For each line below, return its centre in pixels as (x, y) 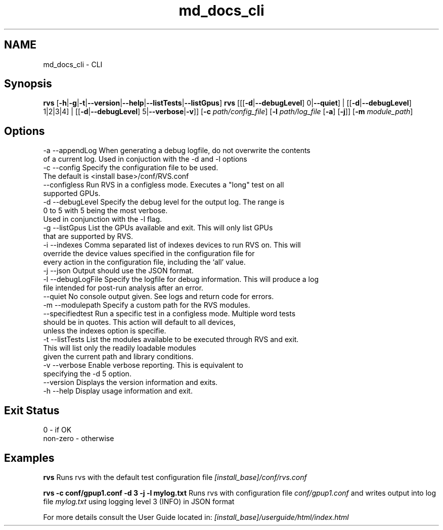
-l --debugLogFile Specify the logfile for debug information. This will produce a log (181, 279)
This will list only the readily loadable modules (120, 348)
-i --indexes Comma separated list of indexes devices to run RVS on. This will (172, 245)
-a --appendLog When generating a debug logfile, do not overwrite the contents (177, 151)
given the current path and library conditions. (118, 357)
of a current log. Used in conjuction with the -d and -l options (145, 159)
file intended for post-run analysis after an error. (123, 288)
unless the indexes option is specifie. (105, 331)
